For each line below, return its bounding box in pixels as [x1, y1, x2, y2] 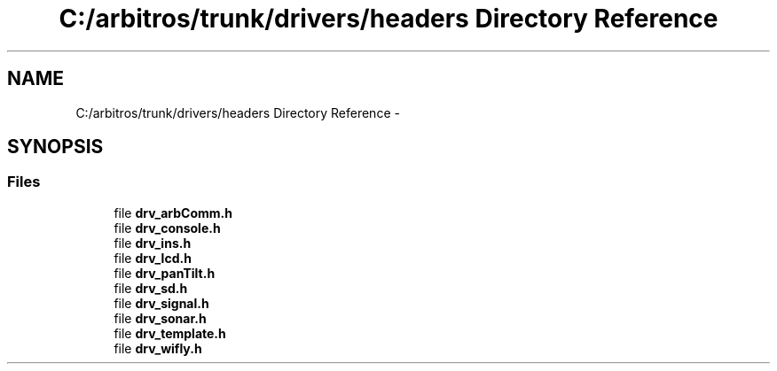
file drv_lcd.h [114, 250, 192, 266]
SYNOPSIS [7, 135, 104, 158]
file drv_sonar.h [114, 310, 207, 326]
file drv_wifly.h [114, 340, 202, 356]
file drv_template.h [114, 325, 226, 341]
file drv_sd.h [114, 280, 188, 296]
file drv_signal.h [114, 295, 209, 311]
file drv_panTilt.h [114, 265, 216, 281]
